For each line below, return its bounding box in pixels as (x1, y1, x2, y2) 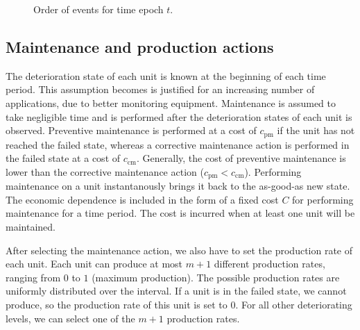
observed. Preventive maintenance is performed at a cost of (6, 123, 257, 138)
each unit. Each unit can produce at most (6, 256, 183, 271)
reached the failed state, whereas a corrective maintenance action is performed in (6, 137, 350, 151)
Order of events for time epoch (33, 2, 164, 16)
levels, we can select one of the (6, 311, 135, 325)
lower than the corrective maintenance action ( (6, 164, 204, 179)
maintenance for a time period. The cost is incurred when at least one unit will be (6, 206, 355, 220)
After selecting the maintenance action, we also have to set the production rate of (6, 242, 353, 257)
